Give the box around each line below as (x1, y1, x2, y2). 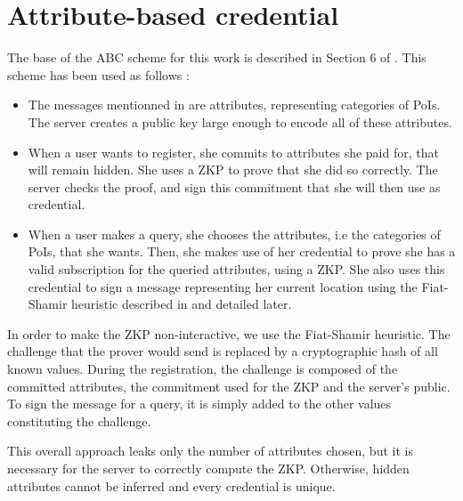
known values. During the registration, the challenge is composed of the (7, 360, 398, 378)
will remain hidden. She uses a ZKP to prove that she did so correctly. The (28, 160, 438, 179)
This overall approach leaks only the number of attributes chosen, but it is (7, 441, 413, 460)
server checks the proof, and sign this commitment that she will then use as (28, 177, 441, 196)
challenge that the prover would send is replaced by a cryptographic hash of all (7, 342, 438, 360)
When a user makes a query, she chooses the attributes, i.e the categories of (28, 224, 441, 243)
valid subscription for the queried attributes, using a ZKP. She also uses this (28, 260, 445, 279)
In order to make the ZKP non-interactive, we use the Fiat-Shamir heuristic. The (7, 324, 451, 343)
